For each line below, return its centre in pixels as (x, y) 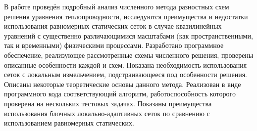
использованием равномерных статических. (69, 123)
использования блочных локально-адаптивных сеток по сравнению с (107, 113)
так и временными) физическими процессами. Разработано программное (114, 45)
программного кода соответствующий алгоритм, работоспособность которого (120, 94)
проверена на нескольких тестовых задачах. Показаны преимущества (108, 103)
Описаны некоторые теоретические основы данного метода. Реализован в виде (123, 84)
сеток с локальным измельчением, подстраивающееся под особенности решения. (126, 74)
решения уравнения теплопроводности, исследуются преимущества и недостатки (126, 16)
